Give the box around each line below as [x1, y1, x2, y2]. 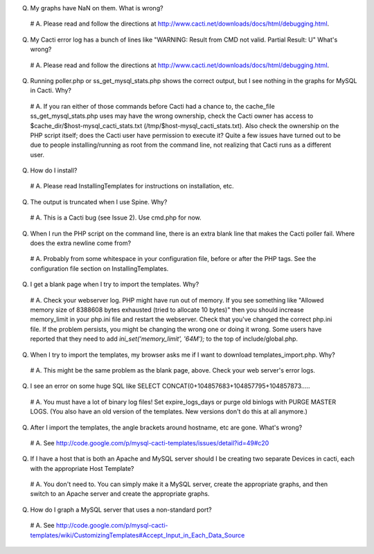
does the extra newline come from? [30, 239, 132, 247]
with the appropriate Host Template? [30, 464, 134, 472]
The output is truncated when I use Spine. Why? [30, 197, 168, 206]
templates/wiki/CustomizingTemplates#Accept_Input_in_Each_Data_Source [30, 530, 245, 539]
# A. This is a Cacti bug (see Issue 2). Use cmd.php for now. [30, 213, 202, 222]
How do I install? [30, 166, 78, 175]
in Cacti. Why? [30, 87, 72, 95]
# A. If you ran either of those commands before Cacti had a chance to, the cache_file [30, 102, 275, 110]
